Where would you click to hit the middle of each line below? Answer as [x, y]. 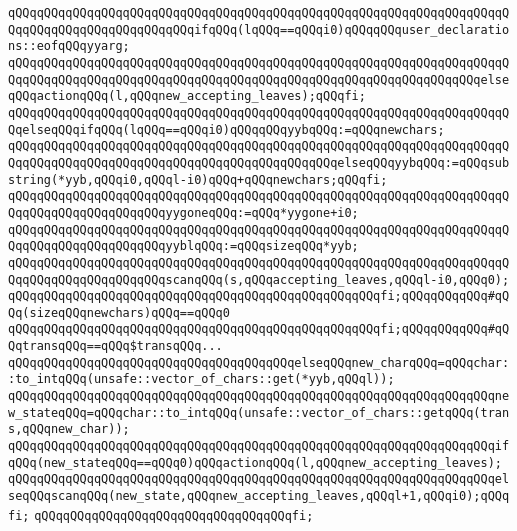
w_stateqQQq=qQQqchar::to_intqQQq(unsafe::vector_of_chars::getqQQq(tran [259, 412]
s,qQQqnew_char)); [69, 429]
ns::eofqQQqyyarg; [69, 46]
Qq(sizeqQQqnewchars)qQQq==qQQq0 [119, 312]
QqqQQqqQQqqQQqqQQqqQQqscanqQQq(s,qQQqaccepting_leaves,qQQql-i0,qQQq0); [259, 279]
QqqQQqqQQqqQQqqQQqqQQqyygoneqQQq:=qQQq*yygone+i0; [183, 212]
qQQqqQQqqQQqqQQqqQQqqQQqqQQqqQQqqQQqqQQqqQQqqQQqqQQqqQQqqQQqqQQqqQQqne [259, 396]
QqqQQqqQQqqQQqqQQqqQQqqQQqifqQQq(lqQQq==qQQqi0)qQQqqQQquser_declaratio [259, 29]
